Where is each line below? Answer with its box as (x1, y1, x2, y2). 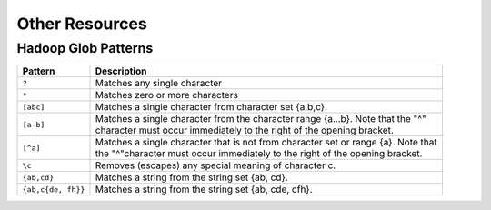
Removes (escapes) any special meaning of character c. (95, 159, 336, 172)
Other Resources (16, 14, 147, 34)
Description (95, 65, 147, 77)
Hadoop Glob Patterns (16, 40, 154, 56)
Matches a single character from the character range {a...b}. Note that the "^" (95, 113, 426, 125)
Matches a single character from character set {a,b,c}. (95, 101, 327, 114)
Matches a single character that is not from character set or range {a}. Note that (95, 136, 438, 149)
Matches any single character (95, 77, 223, 90)
